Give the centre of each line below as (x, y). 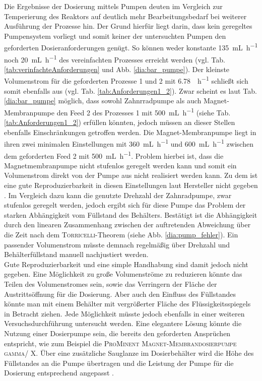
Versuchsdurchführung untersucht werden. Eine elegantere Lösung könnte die (123, 323)
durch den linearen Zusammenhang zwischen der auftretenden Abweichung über (127, 225)
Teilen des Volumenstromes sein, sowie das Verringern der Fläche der (111, 283)
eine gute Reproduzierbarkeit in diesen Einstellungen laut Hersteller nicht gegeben (131, 185)
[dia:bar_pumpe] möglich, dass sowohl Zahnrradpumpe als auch (103, 101)
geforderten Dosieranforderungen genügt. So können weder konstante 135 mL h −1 (131, 47)
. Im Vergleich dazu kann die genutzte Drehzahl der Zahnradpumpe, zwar (118, 195)
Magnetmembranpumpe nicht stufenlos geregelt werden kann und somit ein (120, 165)
